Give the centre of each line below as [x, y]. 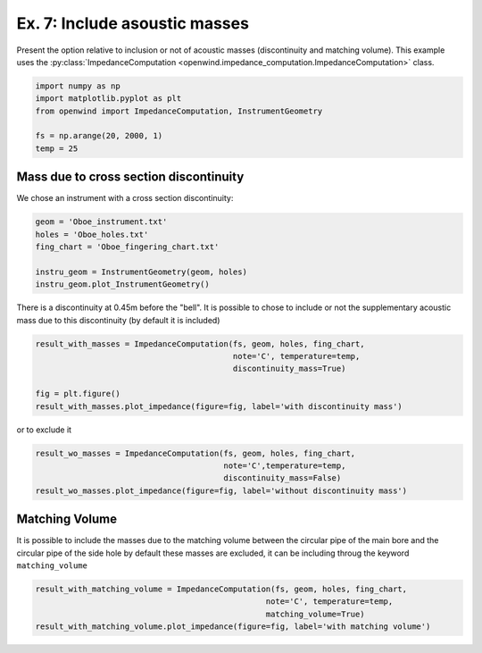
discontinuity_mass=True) [289, 369]
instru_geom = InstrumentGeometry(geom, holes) [141, 272]
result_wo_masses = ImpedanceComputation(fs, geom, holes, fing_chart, [195, 453]
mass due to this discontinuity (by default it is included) [118, 320]
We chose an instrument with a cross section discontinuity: [125, 198]
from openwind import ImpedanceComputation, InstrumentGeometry [179, 111]
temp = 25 [57, 148]
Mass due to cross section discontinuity [130, 177]
